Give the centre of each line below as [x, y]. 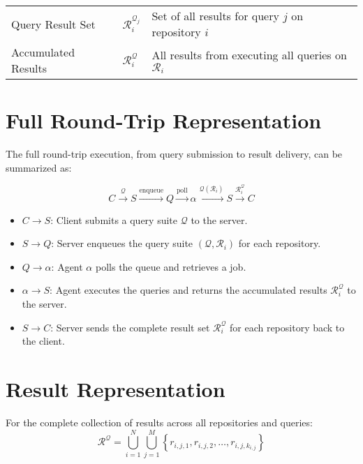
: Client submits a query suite [114, 219]
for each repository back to [287, 327]
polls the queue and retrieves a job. [171, 266]
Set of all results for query [215, 16]
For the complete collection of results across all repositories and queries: [159, 422]
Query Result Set [53, 24]
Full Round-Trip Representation [164, 120]
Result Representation [116, 389]
